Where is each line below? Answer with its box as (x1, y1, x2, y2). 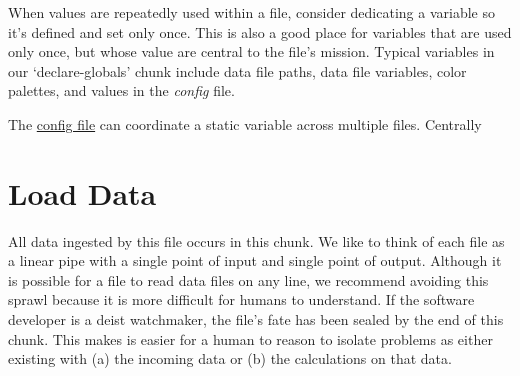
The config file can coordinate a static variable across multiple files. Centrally (8, 113, 482, 134)
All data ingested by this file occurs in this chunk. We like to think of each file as (8, 230, 505, 251)
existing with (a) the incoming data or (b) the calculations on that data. (8, 348, 452, 369)
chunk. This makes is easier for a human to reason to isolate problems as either (8, 328, 493, 349)
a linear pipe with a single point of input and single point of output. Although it (8, 250, 502, 271)
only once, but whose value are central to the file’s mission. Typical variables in (8, 41, 495, 62)
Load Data (8, 172, 157, 213)
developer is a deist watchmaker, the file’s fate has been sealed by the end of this (8, 309, 504, 330)
